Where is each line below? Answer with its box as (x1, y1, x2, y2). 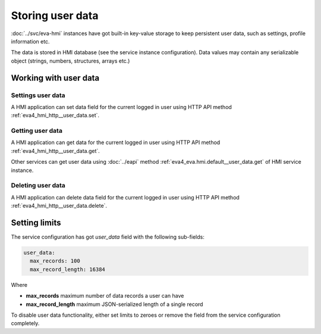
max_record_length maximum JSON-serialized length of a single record (26, 301, 203, 308)
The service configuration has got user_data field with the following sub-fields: (11, 233, 204, 241)
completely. (11, 320, 40, 327)
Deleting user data (11, 182, 65, 190)
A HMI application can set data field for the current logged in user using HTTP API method (11, 103, 232, 110)
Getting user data (11, 127, 62, 135)
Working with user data (11, 73, 100, 83)
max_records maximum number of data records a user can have (26, 292, 184, 299)
